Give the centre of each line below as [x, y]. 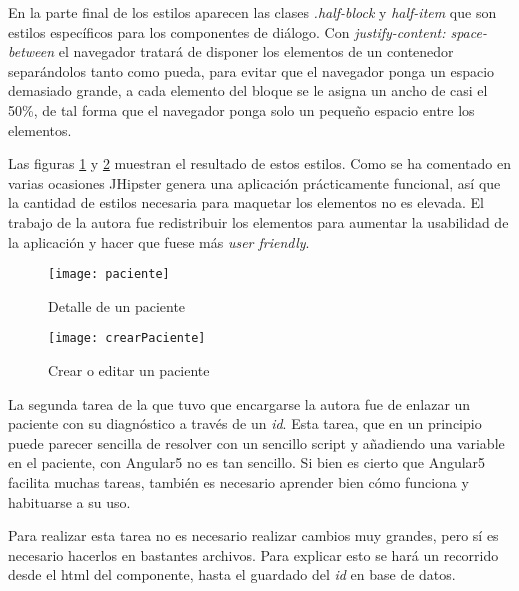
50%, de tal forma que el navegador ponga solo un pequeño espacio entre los [241, 109]
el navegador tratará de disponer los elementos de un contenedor [256, 51]
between [31, 51]
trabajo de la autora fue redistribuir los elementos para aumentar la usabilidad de [258, 221]
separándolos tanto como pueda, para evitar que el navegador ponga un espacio [251, 70]
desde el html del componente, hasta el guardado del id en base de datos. [232, 574]
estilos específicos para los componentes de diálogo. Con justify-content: [227, 31]
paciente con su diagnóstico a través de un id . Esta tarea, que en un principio [245, 423]
